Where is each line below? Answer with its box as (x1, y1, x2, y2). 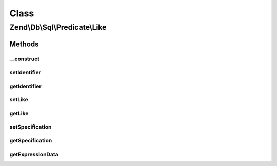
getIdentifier (9, 82, 42, 90)
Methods (9, 39, 39, 48)
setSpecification (9, 123, 52, 131)
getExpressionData (9, 151, 58, 158)
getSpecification (9, 137, 52, 144)
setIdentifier (9, 69, 41, 76)
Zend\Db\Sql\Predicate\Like (9, 23, 107, 32)
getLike (9, 110, 29, 117)
